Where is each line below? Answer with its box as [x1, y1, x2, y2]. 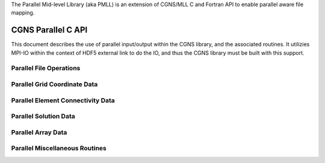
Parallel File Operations [11, 64, 81, 72]
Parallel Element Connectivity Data [11, 96, 116, 105]
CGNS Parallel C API [11, 25, 88, 35]
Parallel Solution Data [11, 112, 75, 120]
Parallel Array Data [11, 128, 67, 137]
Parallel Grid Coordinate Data [11, 80, 98, 88]
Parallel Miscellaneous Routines [11, 144, 107, 153]
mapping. [11, 9, 35, 16]
